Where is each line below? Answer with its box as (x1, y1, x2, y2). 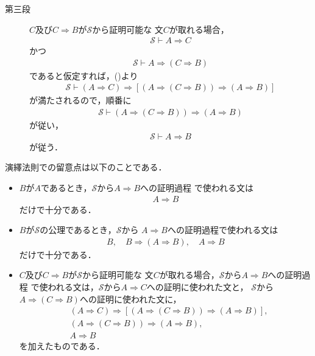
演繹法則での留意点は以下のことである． (5, 161, 167, 173)
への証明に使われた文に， (79, 292, 182, 305)
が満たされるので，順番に (29, 94, 132, 106)
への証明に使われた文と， (146, 280, 249, 293)
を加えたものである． (19, 340, 105, 352)
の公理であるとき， (40, 223, 116, 236)
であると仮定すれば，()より (29, 69, 138, 82)
